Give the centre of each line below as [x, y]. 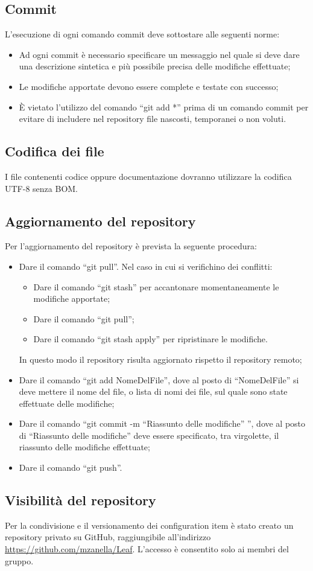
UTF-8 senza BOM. [42, 188]
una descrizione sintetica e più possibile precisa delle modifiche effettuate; [155, 66]
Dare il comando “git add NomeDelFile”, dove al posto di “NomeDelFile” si [159, 379]
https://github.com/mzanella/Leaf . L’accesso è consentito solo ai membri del [147, 549]
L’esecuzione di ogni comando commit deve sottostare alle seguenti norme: [142, 34]
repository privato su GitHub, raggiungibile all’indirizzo [108, 537]
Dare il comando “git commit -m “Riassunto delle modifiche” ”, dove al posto [162, 423]
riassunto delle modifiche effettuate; [84, 447]
